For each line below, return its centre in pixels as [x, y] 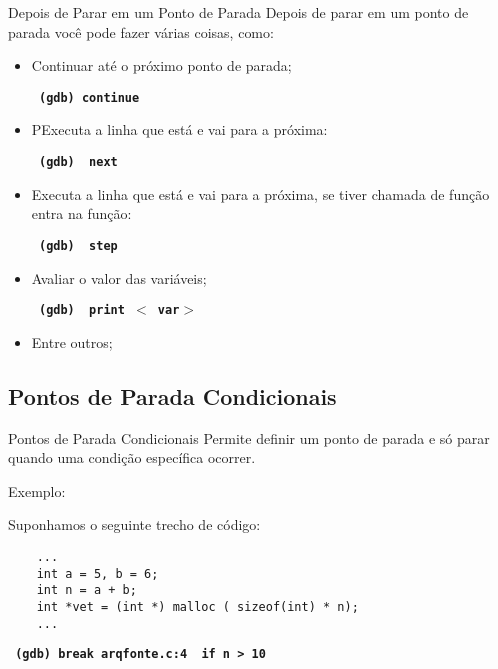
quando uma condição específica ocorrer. [132, 457]
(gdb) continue [89, 97]
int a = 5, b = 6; [97, 573]
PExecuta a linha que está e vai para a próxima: [179, 129]
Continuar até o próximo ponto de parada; [161, 65]
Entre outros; [72, 341]
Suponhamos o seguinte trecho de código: [134, 524]
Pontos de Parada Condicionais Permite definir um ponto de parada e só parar [249, 437]
